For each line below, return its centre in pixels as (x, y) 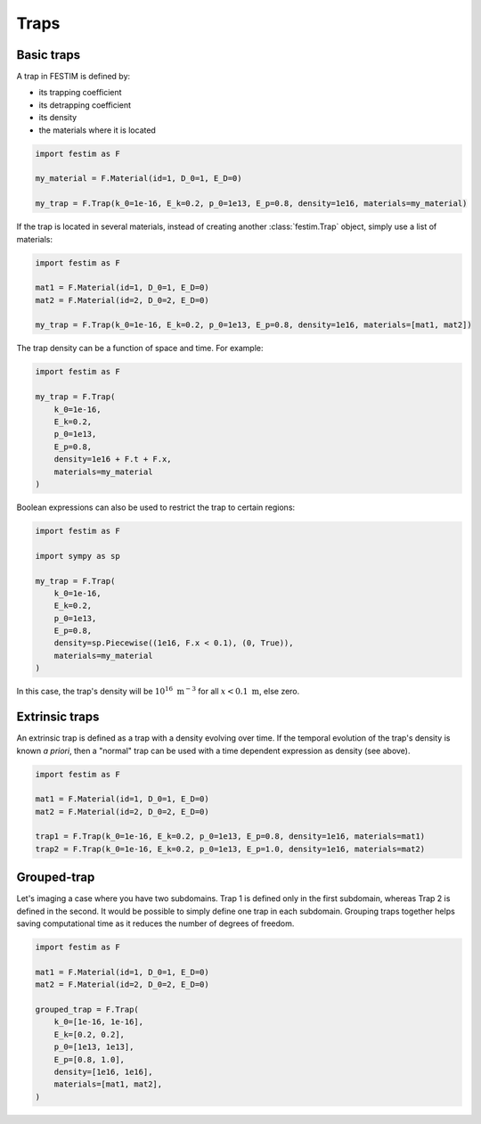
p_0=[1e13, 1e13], (94, 1047)
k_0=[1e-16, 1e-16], (99, 1022)
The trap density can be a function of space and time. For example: (140, 349)
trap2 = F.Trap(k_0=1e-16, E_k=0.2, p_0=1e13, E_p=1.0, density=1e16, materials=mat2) (230, 849)
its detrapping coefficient (85, 105)
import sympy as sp (77, 556)
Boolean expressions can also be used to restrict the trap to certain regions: (156, 507)
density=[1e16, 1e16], (103, 1072)
